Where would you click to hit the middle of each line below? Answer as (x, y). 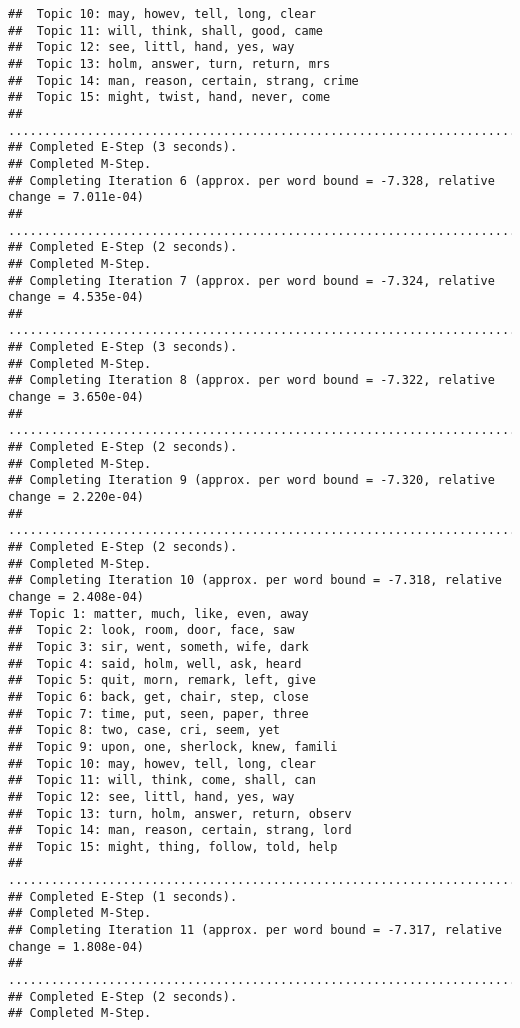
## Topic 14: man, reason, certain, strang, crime (183, 80)
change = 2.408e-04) (76, 596)
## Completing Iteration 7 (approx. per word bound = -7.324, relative (251, 280)
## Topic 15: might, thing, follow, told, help (173, 846)
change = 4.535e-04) (76, 297)
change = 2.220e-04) (76, 497)
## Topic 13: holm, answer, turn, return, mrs (169, 63)
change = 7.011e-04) (76, 197)
